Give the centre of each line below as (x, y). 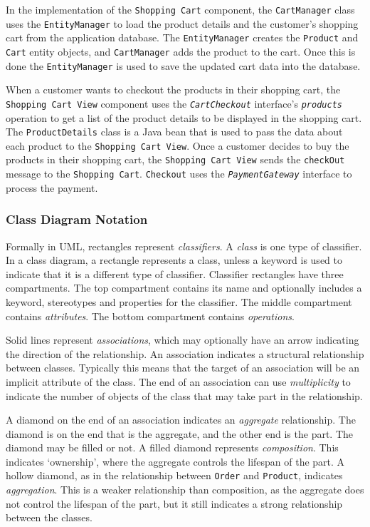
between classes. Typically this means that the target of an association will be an (183, 368)
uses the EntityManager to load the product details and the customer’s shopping (182, 23)
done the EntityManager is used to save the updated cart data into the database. (183, 65)
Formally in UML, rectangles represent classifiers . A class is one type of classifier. (184, 246)
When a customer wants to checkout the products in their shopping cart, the (173, 89)
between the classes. (49, 517)
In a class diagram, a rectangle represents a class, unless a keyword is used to (174, 260)
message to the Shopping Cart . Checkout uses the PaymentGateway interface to (179, 174)
